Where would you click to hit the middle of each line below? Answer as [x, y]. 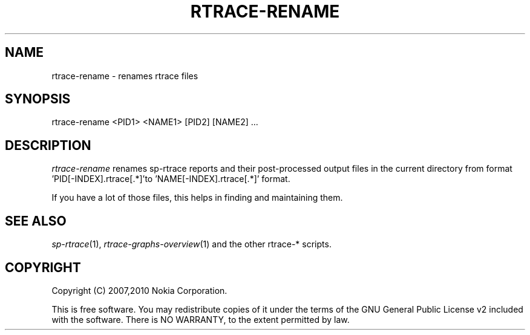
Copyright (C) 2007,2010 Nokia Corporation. [139, 290]
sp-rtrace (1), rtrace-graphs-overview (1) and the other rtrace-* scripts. [191, 244]
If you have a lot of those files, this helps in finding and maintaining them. [197, 198]
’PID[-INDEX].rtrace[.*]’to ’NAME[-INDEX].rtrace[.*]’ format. [171, 179]
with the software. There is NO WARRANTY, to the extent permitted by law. [201, 319]
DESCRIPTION [48, 145]
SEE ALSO [36, 221]
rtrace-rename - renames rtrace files [125, 76]
